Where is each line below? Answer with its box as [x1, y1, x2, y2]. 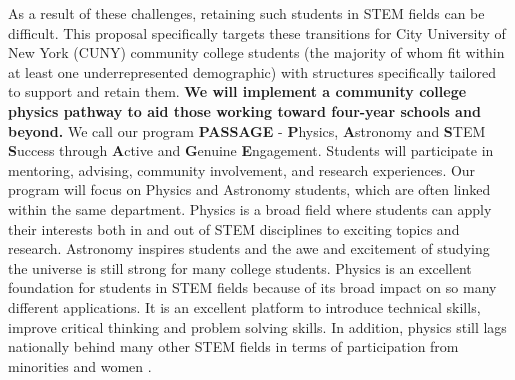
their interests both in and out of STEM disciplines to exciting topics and [8, 218, 460, 239]
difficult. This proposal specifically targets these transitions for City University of [8, 22, 506, 43]
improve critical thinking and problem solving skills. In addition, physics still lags [8, 316, 507, 337]
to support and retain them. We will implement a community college [8, 81, 467, 102]
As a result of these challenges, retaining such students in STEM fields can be [8, 3, 485, 23]
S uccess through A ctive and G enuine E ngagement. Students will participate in [8, 140, 494, 161]
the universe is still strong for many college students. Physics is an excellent [8, 257, 472, 278]
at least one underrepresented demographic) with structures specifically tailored [8, 61, 496, 82]
